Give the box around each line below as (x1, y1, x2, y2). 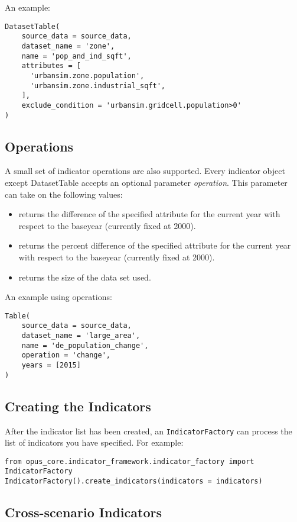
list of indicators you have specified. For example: (5, 436, 184, 449)
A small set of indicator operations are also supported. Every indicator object (5, 165, 285, 177)
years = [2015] (21, 360, 81, 369)
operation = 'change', (21, 351, 110, 360)
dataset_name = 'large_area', (21, 331, 141, 340)
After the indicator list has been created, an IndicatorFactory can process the (5, 424, 292, 437)
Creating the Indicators (5, 397, 151, 415)
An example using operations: (5, 291, 112, 303)
